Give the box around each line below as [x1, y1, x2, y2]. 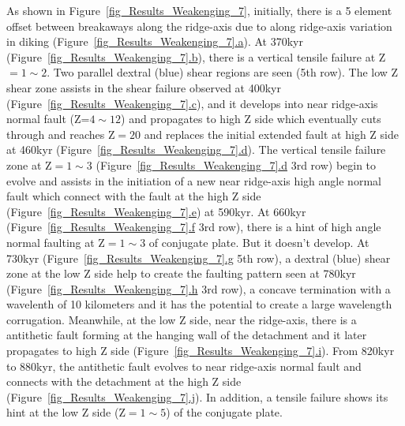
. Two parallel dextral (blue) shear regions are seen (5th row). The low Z [47, 64, 399, 80]
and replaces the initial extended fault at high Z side [144, 125, 399, 142]
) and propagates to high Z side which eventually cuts [121, 110, 381, 127]
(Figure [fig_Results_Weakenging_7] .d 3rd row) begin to [96, 156, 377, 173]
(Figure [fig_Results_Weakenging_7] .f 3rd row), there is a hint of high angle [6, 219, 381, 235]
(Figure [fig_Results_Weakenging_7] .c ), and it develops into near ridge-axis [6, 95, 378, 111]
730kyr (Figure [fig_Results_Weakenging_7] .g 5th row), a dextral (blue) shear [6, 249, 391, 266]
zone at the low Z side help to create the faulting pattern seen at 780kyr [6, 265, 356, 282]
